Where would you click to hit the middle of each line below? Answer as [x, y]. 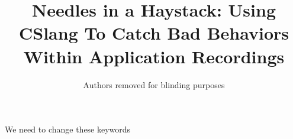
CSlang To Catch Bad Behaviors [154, 33]
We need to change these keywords [68, 129]
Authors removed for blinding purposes [154, 84]
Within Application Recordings [154, 56]
